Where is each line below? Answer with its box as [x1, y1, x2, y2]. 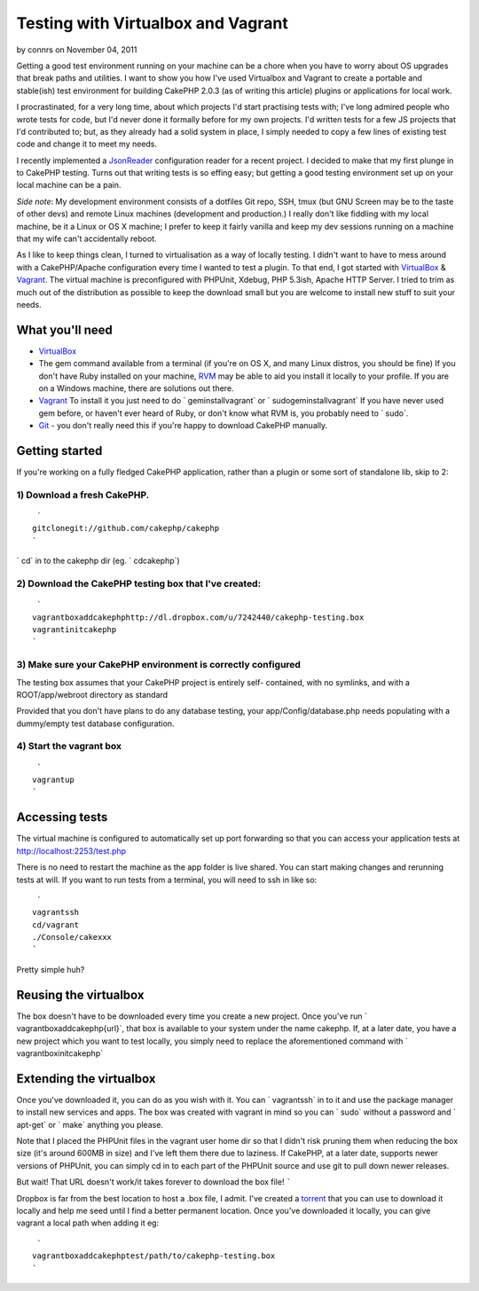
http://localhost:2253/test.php [16, 845, 127, 856]
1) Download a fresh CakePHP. [16, 489, 150, 501]
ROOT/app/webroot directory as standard [16, 689, 169, 700]
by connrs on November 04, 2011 [16, 44, 137, 55]
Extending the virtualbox [16, 1071, 156, 1086]
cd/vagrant [32, 919, 80, 930]
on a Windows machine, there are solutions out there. [38, 383, 234, 394]
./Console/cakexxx [32, 932, 113, 943]
